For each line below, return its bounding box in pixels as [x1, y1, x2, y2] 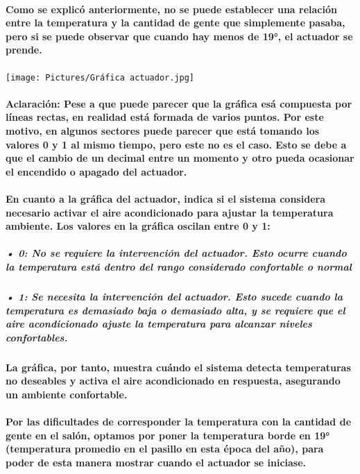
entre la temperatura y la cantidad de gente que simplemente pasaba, [6, 15, 345, 30]
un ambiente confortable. [6, 387, 128, 401]
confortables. [6, 330, 68, 344]
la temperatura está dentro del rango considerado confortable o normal [6, 259, 352, 273]
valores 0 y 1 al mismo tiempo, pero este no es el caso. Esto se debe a [6, 137, 347, 151]
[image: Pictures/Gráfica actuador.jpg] [6, 72, 195, 83]
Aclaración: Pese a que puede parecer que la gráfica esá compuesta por [6, 96, 352, 110]
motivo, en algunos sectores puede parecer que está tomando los [6, 124, 320, 138]
